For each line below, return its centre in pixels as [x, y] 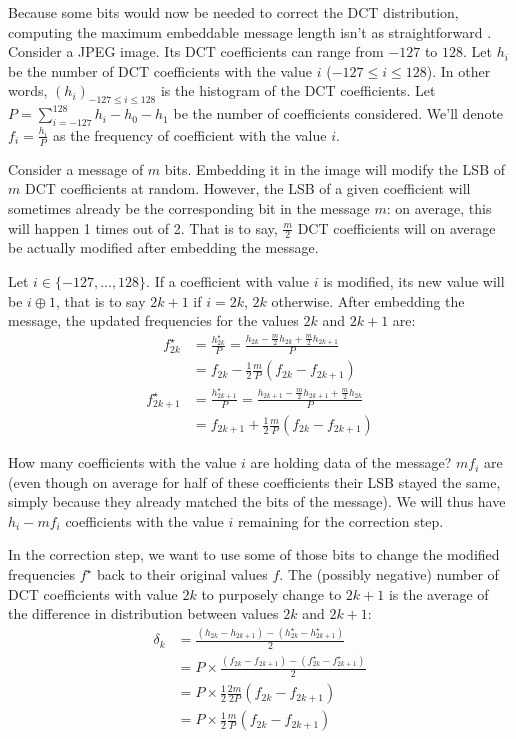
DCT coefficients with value [93, 593]
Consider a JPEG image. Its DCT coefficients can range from [196, 51]
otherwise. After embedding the [368, 300]
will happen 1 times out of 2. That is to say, [143, 227]
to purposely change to [271, 593]
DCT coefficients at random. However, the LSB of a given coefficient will [247, 188]
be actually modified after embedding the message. [163, 247]
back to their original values [182, 574]
